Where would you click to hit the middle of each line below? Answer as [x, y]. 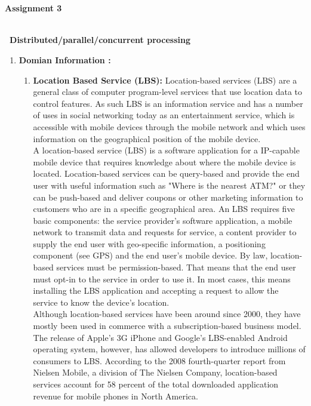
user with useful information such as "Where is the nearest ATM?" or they [169, 185]
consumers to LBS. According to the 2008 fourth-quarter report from [159, 360]
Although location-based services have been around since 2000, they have [167, 314]
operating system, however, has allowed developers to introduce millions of [169, 349]
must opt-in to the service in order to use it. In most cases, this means [162, 279]
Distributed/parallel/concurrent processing [100, 40]
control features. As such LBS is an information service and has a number [168, 103]
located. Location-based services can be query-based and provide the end [166, 173]
